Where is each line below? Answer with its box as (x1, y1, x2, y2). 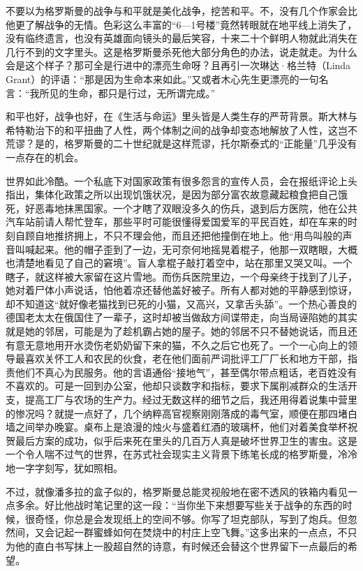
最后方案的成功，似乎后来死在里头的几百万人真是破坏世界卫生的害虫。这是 (15, 433, 357, 447)
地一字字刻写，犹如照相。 (6, 461, 123, 475)
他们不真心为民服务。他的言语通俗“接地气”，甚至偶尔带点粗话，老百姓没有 (15, 364, 357, 379)
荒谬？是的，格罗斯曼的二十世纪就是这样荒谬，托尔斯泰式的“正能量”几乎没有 (6, 136, 357, 151)
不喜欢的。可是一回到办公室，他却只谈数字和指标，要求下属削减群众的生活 (6, 378, 348, 393)
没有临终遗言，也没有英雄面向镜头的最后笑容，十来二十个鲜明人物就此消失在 (6, 31, 357, 45)
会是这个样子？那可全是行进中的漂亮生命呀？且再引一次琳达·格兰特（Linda (6, 58, 351, 73)
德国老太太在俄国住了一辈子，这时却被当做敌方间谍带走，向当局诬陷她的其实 (6, 310, 357, 325)
